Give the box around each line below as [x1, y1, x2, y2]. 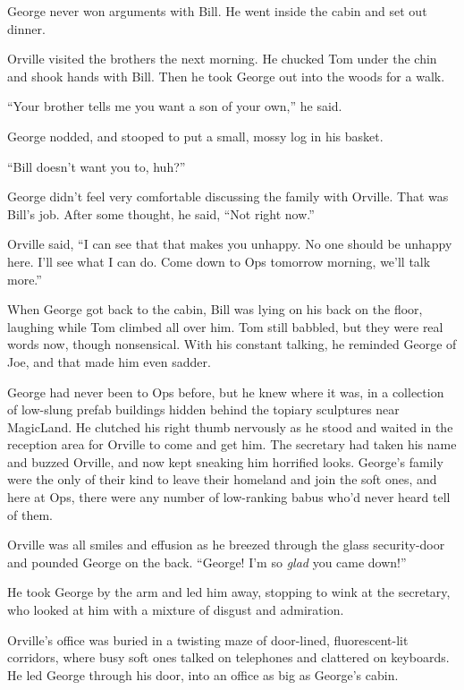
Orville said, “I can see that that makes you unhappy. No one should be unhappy [7, 234, 452, 253]
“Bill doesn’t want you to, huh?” [7, 157, 186, 175]
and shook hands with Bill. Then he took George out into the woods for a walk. [7, 66, 445, 85]
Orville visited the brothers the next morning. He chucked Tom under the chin [7, 49, 437, 68]
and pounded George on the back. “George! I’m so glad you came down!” [7, 552, 407, 571]
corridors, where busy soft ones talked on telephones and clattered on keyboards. [7, 648, 450, 667]
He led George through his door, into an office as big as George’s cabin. [7, 665, 399, 684]
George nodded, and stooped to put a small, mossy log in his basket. [7, 126, 384, 145]
